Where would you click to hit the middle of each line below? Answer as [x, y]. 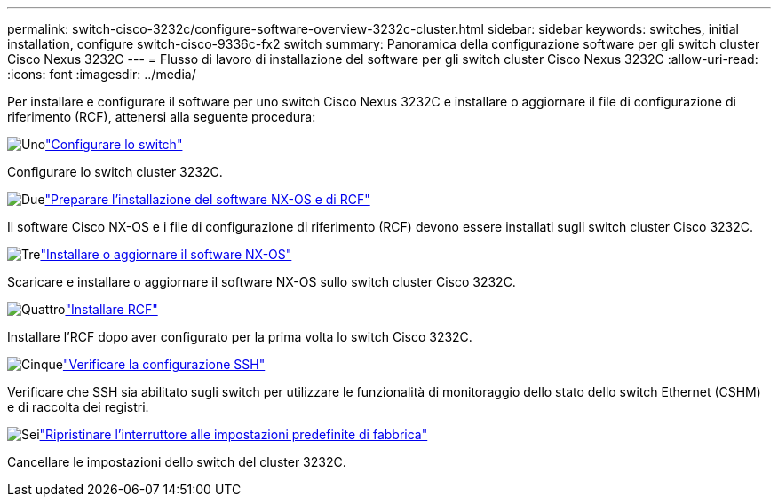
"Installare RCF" [111, 309]
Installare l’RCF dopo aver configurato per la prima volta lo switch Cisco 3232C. [240, 337]
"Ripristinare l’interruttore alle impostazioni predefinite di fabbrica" [234, 434]
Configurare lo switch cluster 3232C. [115, 172]
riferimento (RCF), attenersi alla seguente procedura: [162, 117]
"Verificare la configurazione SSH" [164, 364]
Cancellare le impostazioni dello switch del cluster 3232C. [177, 462]
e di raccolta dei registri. [78, 407]
